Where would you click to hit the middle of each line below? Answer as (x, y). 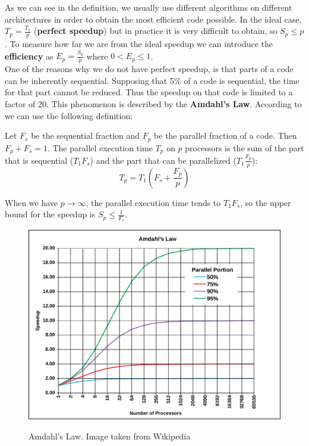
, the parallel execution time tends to (153, 202)
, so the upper (266, 202)
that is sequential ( (39, 160)
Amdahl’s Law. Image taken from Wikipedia (110, 436)
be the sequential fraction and (86, 135)
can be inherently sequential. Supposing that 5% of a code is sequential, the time (152, 80)
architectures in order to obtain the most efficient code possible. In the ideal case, (153, 19)
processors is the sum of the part (245, 147)
